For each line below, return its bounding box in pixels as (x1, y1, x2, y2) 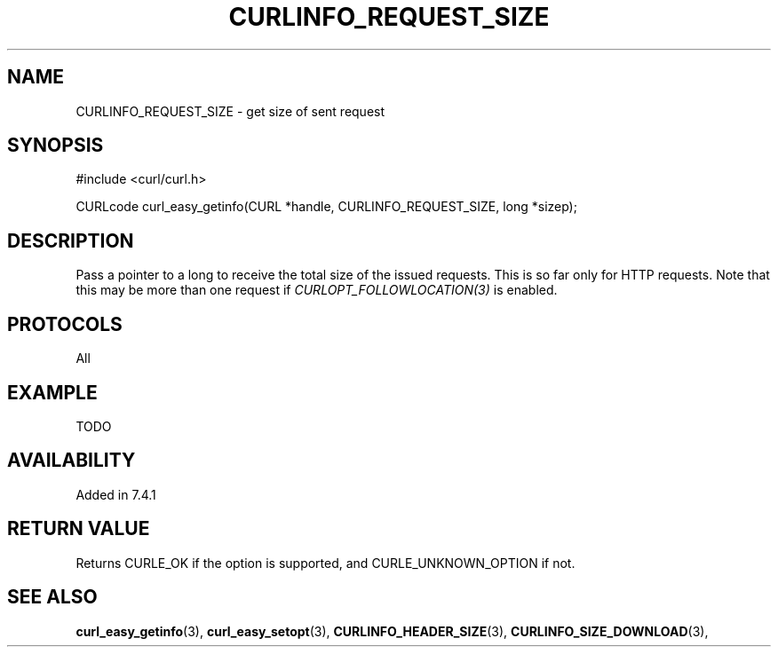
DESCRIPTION (7, 229, 134, 252)
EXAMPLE (7, 381, 98, 404)
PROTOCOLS (7, 312, 123, 335)
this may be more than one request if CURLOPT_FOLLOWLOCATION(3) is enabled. (75, 282, 558, 298)
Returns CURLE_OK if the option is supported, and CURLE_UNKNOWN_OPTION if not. (75, 555, 576, 571)
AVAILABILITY (7, 449, 136, 472)
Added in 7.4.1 (75, 486, 156, 502)
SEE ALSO (7, 586, 98, 609)
